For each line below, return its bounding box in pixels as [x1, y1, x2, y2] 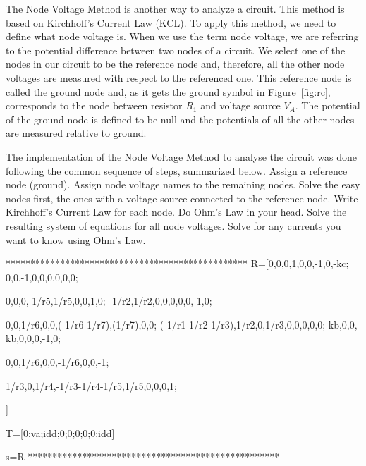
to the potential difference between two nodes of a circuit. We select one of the [6, 42, 346, 57]
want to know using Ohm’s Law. [6, 232, 146, 247]
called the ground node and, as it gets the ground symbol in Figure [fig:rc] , [6, 84, 331, 99]
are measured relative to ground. [6, 125, 147, 140]
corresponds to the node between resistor [6, 98, 183, 113]
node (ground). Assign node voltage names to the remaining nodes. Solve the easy [6, 177, 360, 192]
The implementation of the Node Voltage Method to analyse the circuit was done [6, 149, 357, 164]
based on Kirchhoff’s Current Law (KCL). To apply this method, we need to [6, 15, 336, 30]
